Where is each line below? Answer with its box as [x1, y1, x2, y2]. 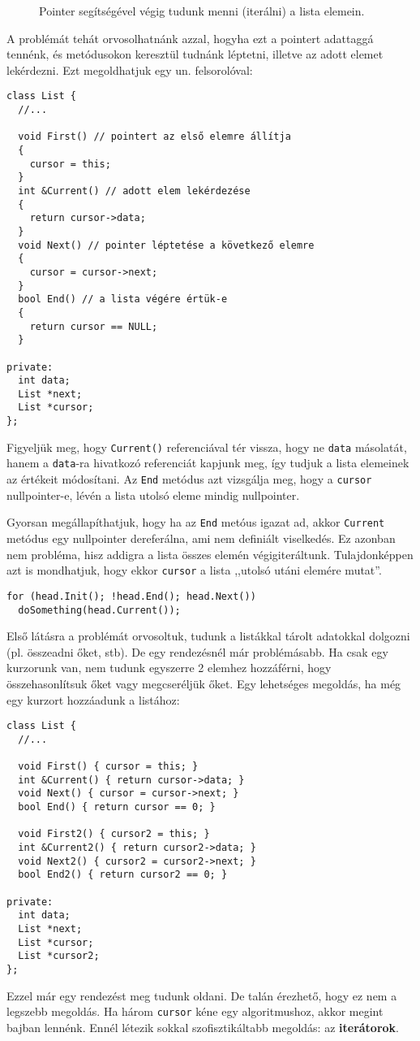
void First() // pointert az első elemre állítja [18, 131, 291, 143]
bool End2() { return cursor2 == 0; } [18, 869, 228, 881]
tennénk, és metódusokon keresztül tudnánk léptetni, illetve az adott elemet [6, 46, 384, 63]
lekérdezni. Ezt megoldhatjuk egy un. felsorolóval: [6, 61, 253, 78]
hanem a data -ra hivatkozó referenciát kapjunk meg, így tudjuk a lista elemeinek [6, 454, 409, 471]
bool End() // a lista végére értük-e [18, 293, 228, 306]
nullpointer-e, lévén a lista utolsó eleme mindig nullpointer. [6, 486, 300, 503]
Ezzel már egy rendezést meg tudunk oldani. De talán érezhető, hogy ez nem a [6, 987, 397, 1004]
